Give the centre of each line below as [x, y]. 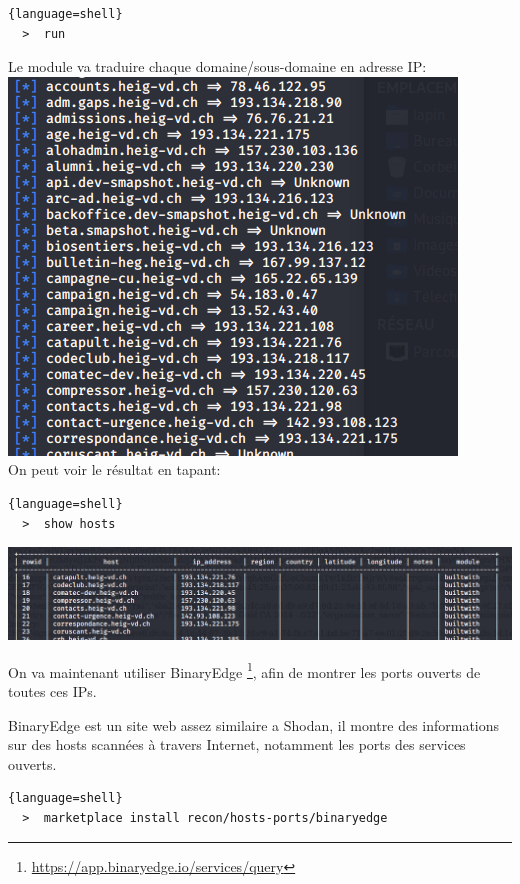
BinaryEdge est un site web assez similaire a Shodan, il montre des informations [254, 724]
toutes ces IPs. [52, 691]
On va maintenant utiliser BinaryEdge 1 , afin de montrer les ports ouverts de [244, 670]
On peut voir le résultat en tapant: [114, 469]
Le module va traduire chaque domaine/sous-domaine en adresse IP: [217, 66]
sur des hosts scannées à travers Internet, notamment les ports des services [237, 744]
